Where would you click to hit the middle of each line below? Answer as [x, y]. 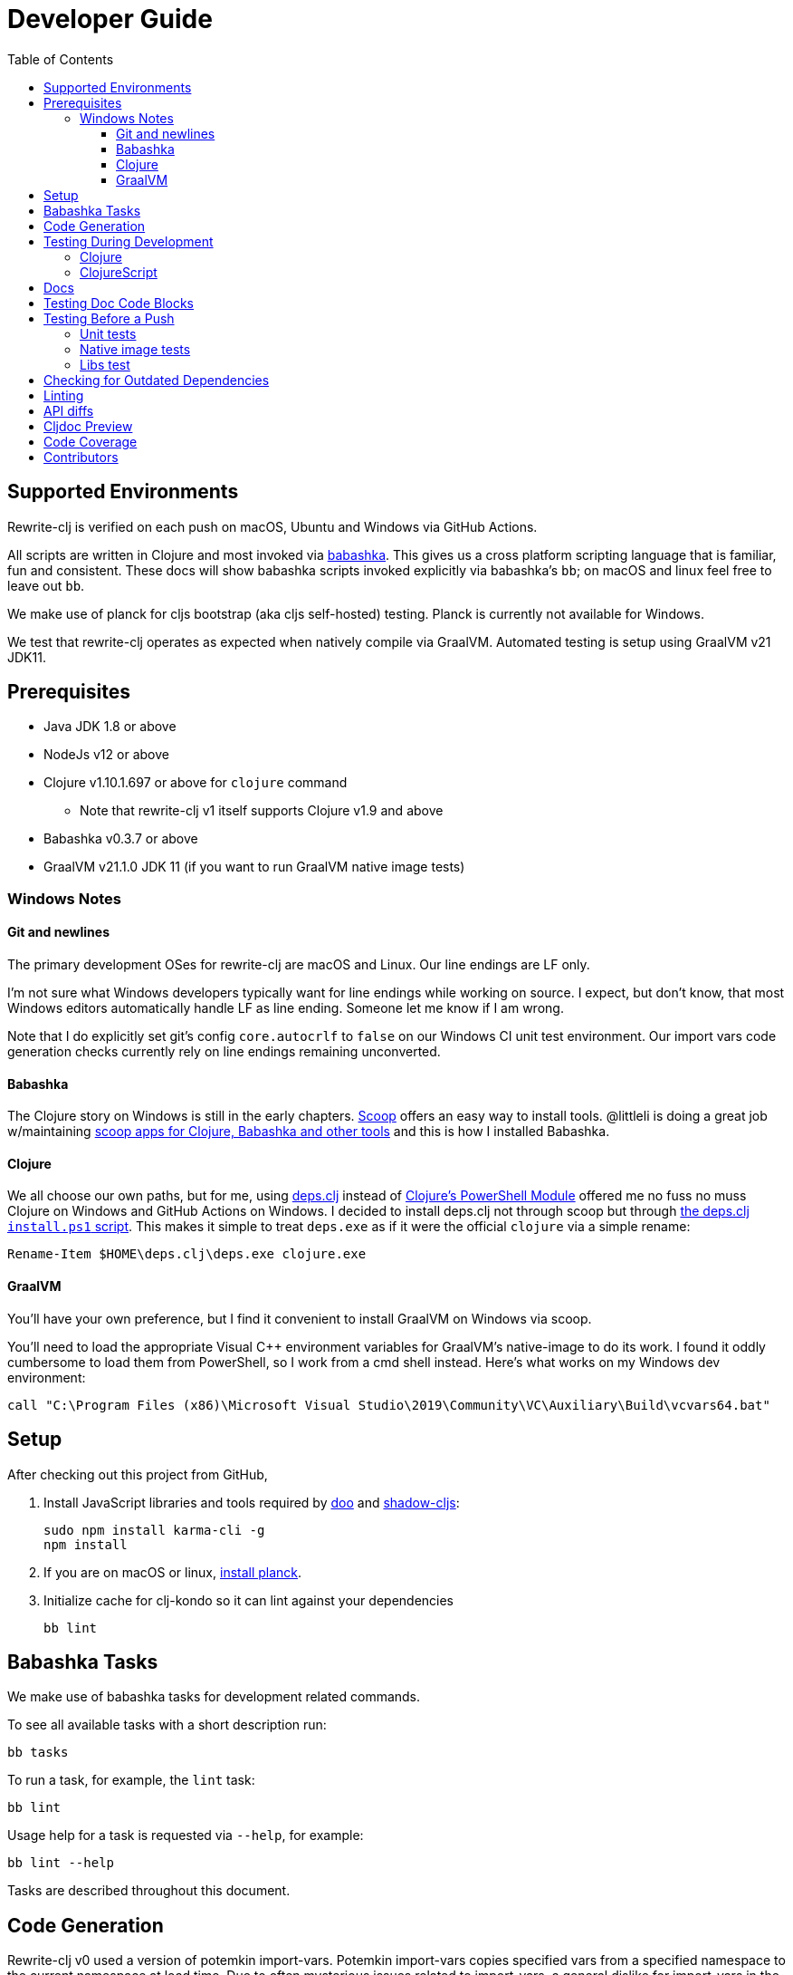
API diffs [69, 410]
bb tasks [38, 1753]
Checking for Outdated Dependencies [157, 380]
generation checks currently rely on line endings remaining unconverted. [224, 1052]
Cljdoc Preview [88, 426]
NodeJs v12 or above [106, 755]
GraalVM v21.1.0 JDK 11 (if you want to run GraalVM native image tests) [254, 867]
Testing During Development [129, 241]
